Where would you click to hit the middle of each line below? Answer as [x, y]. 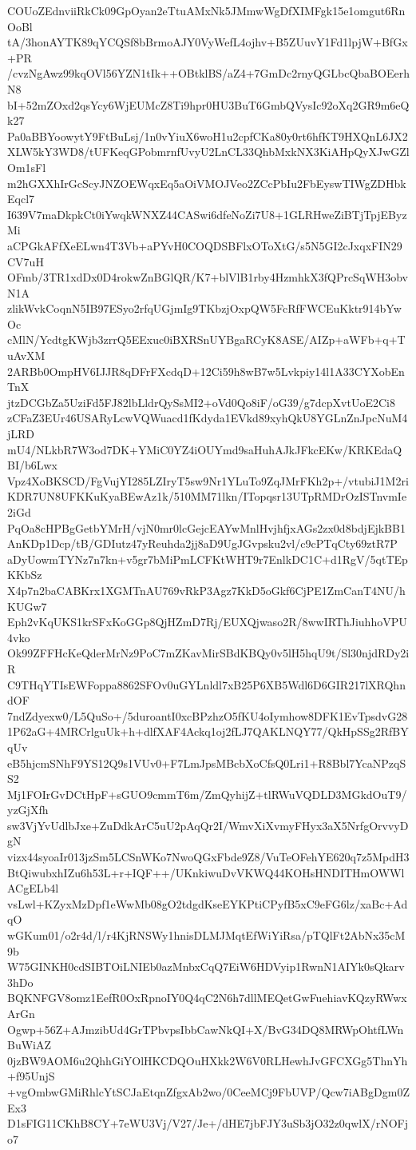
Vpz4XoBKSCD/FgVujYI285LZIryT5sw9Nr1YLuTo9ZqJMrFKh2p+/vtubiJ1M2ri [208, 480]
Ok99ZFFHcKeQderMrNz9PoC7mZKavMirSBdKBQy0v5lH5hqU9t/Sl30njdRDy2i [208, 653]
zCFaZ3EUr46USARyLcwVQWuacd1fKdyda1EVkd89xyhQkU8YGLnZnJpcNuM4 [208, 418]
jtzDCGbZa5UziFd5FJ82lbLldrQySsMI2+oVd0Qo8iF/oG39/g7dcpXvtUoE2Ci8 [201, 402]
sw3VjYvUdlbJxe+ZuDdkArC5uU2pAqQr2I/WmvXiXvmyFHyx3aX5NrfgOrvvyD [208, 825]
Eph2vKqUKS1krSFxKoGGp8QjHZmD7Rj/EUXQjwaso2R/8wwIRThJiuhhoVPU [207, 622]
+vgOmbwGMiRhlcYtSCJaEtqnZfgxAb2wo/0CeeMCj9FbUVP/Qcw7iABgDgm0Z [208, 1091]
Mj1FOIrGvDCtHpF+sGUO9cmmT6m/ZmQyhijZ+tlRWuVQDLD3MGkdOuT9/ [207, 794]
